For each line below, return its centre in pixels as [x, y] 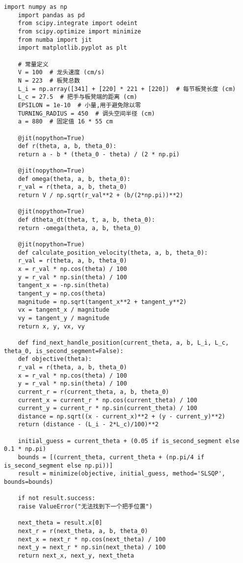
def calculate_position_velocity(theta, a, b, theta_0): [113, 252]
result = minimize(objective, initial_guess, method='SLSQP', [122, 474]
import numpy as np [36, 7]
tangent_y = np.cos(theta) [62, 293]
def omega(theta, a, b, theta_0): [74, 179]
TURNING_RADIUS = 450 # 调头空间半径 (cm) [86, 113]
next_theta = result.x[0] [60, 523]
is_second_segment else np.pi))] [58, 465]
